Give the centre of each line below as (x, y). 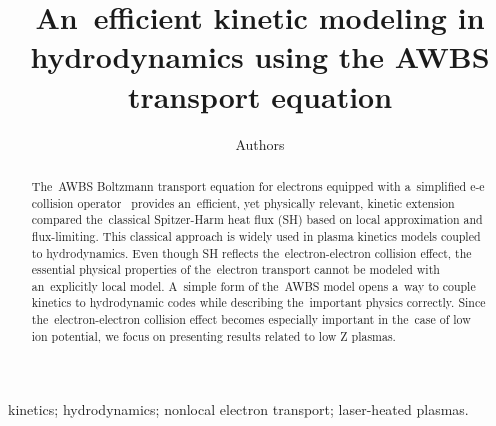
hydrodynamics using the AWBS (260, 56)
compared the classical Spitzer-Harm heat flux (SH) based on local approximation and (257, 219)
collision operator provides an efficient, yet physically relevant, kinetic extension (243, 202)
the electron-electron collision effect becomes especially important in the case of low (251, 319)
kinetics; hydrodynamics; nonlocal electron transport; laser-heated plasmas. (238, 409)
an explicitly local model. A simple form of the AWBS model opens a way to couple (253, 285)
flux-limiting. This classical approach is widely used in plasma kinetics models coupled (256, 235)
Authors (260, 143)
